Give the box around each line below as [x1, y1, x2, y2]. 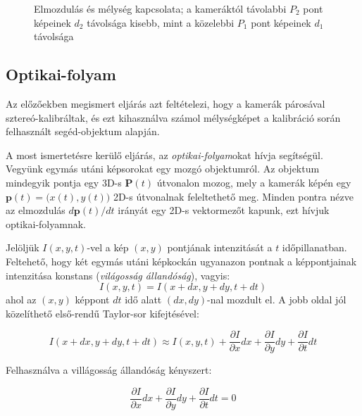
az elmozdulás [6, 203, 65, 218]
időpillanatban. [282, 240, 347, 255]
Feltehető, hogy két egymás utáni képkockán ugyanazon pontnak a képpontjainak [6, 253, 357, 268]
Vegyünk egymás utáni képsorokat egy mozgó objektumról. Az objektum [6, 161, 320, 176]
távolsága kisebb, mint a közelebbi [87, 15, 235, 30]
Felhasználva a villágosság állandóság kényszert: [6, 363, 212, 377]
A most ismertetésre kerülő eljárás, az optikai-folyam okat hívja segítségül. [6, 147, 323, 162]
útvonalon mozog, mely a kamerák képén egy [156, 175, 351, 189]
